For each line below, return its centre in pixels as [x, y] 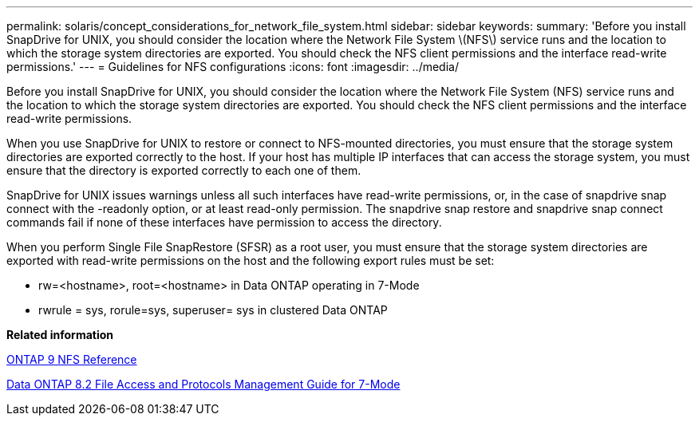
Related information [60, 335]
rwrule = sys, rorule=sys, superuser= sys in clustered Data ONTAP [213, 310]
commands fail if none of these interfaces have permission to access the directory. [224, 222]
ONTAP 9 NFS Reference [72, 359]
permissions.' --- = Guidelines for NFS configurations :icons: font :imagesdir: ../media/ [233, 67]
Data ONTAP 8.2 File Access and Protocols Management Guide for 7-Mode [203, 384]
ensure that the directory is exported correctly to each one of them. [184, 170]
